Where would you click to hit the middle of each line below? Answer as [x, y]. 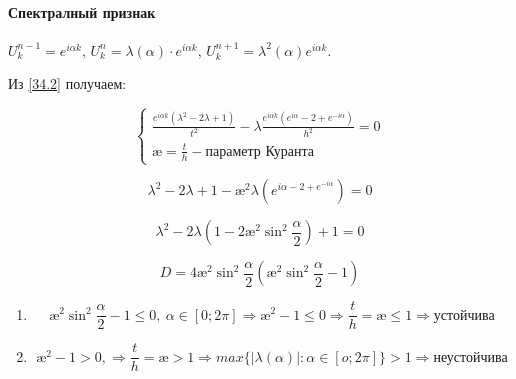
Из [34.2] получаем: [67, 83]
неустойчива [470, 357]
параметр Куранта [260, 151]
